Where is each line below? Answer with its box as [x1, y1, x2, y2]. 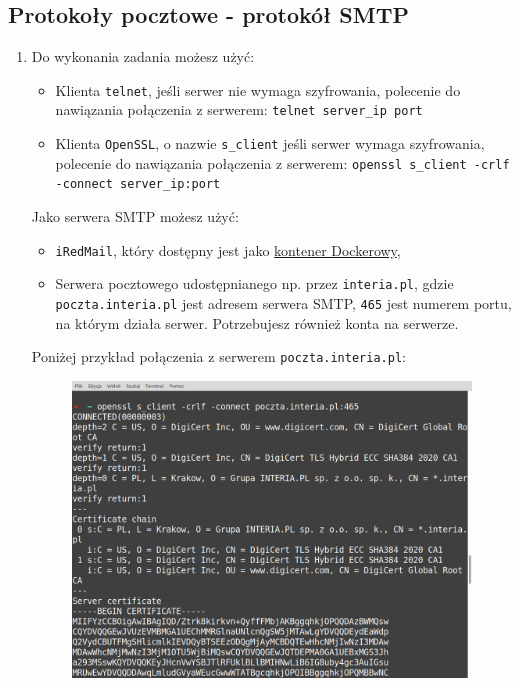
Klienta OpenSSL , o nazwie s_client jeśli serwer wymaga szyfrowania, [55, 133, 485, 154]
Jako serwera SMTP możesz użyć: [31, 206, 239, 227]
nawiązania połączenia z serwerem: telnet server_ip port [55, 99, 423, 120]
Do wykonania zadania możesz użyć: [31, 46, 255, 67]
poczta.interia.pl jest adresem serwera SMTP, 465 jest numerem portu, [55, 292, 512, 313]
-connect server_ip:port [55, 177, 221, 192]
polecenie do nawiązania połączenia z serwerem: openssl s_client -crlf [55, 152, 510, 173]
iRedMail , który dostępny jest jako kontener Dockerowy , [55, 239, 401, 260]
